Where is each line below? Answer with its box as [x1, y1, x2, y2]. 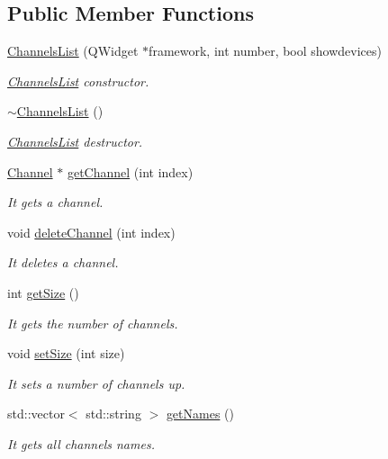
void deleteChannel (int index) [7, 222, 176, 241]
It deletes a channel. [7, 253, 119, 272]
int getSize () [7, 283, 79, 301]
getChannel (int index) [67, 162, 194, 181]
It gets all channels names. [7, 434, 155, 453]
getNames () [166, 404, 234, 423]
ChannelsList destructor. [7, 131, 143, 150]
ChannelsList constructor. [7, 71, 149, 90]
